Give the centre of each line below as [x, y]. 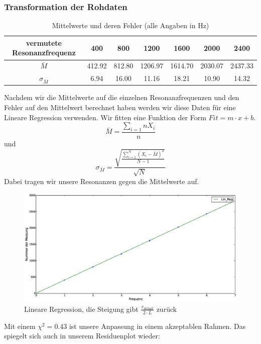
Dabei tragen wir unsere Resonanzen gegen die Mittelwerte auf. [102, 181]
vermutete [44, 42]
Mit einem [20, 326]
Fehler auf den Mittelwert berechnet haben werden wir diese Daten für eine [120, 107]
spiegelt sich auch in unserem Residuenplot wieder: [82, 336]
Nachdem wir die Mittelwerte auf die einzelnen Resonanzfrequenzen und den [122, 97]
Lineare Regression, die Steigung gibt [81, 309]
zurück [167, 309]
